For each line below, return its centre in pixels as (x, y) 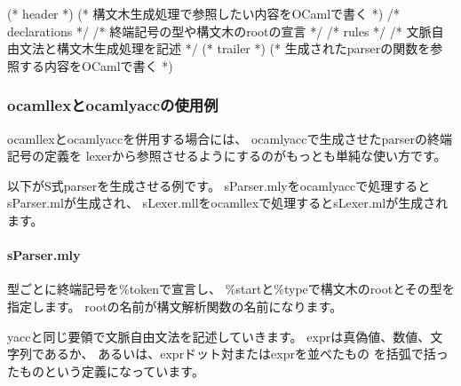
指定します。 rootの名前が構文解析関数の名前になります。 (175, 306)
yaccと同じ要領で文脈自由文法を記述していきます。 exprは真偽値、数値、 (219, 336)
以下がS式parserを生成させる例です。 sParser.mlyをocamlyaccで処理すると (219, 185)
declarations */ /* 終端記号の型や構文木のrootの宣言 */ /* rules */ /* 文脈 (219, 31)
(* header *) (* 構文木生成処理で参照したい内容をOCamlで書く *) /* (203, 13)
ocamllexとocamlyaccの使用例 (113, 105)
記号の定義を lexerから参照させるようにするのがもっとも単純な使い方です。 (227, 156)
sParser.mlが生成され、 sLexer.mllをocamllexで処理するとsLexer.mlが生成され (228, 203)
